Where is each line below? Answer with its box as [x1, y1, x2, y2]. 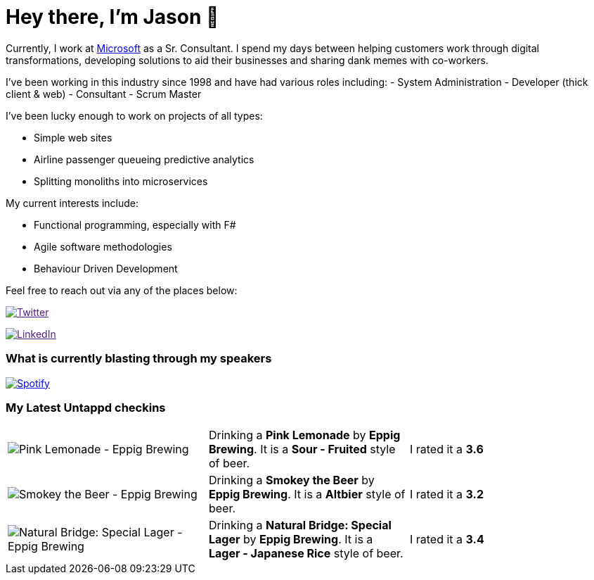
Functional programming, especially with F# [34, 218, 236, 231]
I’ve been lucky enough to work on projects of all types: [6, 109, 263, 122]
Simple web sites [34, 131, 112, 144]
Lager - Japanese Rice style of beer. [208, 546, 403, 561]
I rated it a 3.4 [409, 532, 484, 547]
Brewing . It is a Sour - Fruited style [208, 442, 396, 457]
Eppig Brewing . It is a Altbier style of [208, 487, 406, 502]
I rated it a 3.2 [409, 487, 484, 502]
